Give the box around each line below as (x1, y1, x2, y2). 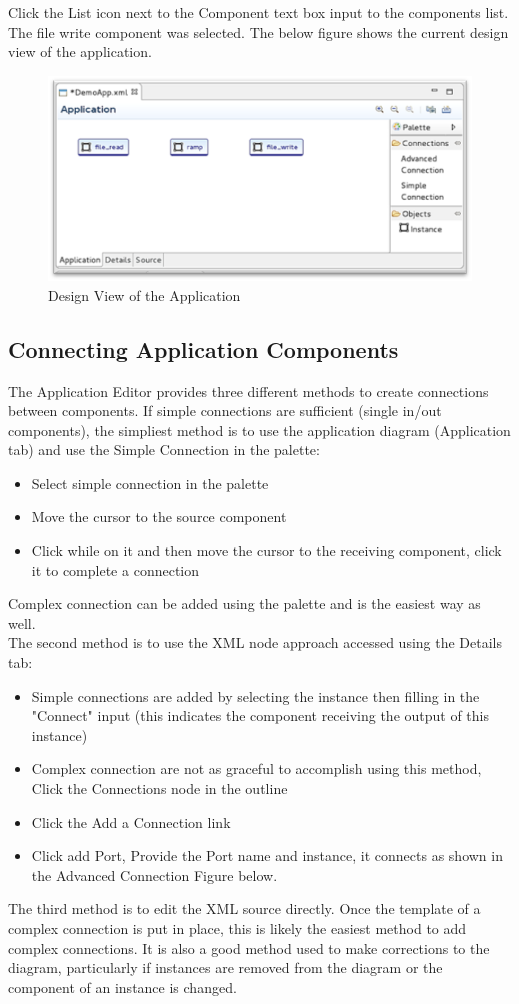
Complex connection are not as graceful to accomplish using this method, (31, 758, 482, 779)
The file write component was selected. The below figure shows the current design (8, 21, 509, 42)
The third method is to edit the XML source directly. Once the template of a (8, 898, 481, 919)
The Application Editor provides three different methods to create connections (8, 380, 489, 401)
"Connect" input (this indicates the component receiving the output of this (31, 705, 490, 726)
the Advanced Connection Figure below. (31, 864, 278, 885)
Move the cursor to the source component (31, 506, 287, 527)
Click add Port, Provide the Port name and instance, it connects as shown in (31, 845, 503, 866)
